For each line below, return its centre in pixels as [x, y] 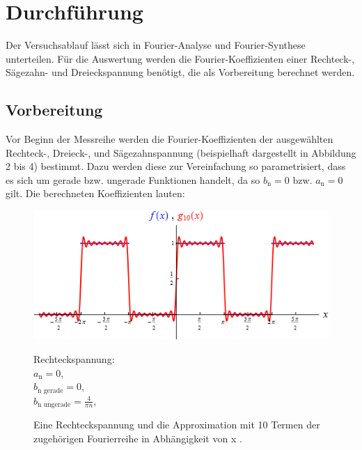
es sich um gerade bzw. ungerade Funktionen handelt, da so [133, 179]
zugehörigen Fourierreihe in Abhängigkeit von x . [138, 438]
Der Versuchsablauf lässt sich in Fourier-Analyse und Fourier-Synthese [156, 45]
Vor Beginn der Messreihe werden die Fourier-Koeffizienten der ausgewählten [170, 139]
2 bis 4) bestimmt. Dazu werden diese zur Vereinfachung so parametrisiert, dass [176, 166]
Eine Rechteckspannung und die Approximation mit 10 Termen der [177, 424]
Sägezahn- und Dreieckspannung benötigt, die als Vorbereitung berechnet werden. [180, 72]
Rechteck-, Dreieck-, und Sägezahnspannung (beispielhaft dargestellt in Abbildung [181, 152]
